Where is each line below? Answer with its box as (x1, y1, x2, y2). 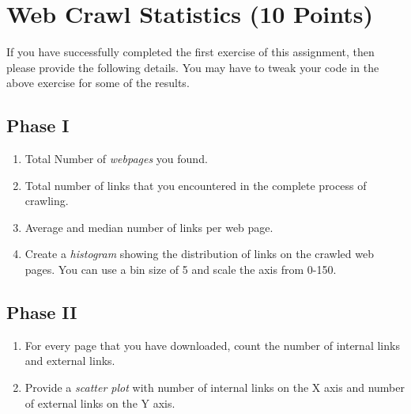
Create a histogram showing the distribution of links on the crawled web (25, 245, 374, 262)
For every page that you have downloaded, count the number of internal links (25, 336, 400, 353)
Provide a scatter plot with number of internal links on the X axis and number (25, 379, 405, 396)
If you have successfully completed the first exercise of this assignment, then (6, 44, 375, 60)
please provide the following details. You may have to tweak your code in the (6, 59, 379, 75)
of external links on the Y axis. (25, 394, 175, 411)
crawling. (25, 192, 69, 209)
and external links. (25, 352, 115, 369)
